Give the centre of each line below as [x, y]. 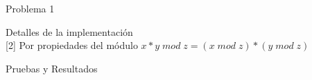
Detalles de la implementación [69, 31]
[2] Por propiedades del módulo [72, 45]
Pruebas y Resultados [52, 68]
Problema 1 [30, 8]
